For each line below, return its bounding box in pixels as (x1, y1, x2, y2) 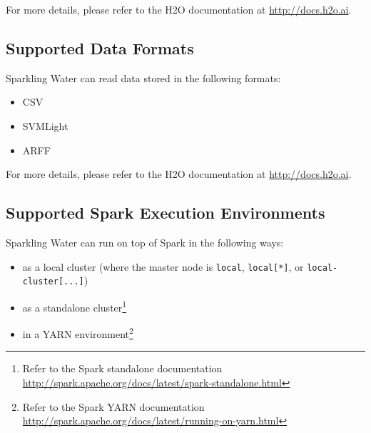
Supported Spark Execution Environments (6, 201, 325, 224)
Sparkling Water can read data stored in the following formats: (6, 70, 281, 85)
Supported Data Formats (6, 36, 194, 59)
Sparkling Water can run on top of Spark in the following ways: (6, 234, 284, 249)
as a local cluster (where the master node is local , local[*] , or (22, 259, 304, 274)
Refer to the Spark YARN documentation (22, 399, 205, 414)
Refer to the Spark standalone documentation (22, 361, 223, 376)
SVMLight (22, 118, 68, 133)
